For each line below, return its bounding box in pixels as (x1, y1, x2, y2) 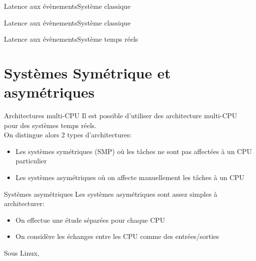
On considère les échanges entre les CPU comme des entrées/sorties (15, 231, 219, 241)
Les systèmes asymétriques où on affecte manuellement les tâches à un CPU (15, 172, 245, 183)
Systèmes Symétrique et (4, 62, 171, 82)
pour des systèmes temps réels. (4, 120, 96, 130)
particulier (15, 156, 47, 166)
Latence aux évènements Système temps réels (4, 34, 138, 44)
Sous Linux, (4, 248, 39, 258)
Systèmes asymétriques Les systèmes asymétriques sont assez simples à (4, 188, 218, 199)
